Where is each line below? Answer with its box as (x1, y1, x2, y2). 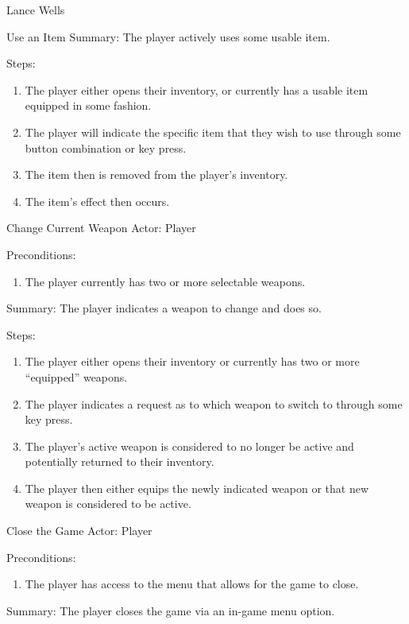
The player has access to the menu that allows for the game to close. (25, 576, 359, 592)
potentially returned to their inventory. (25, 453, 214, 470)
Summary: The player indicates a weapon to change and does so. (6, 300, 322, 316)
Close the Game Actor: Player (6, 522, 152, 539)
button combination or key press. (25, 139, 187, 156)
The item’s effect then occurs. (25, 192, 170, 209)
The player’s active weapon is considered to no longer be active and (25, 437, 354, 454)
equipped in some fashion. (25, 97, 152, 114)
